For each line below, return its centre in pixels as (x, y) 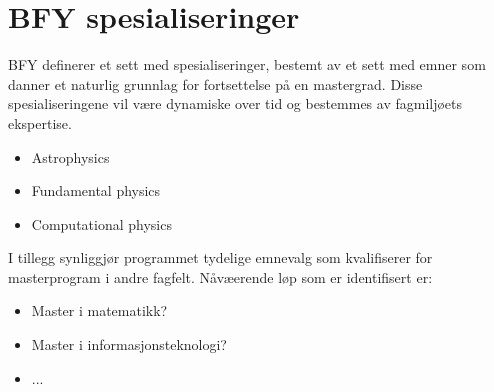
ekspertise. (40, 122)
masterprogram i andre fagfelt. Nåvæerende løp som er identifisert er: (220, 276)
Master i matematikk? (99, 310)
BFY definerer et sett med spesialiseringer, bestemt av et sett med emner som (247, 64)
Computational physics (101, 223)
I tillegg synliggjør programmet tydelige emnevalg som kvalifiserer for (220, 257)
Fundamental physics (96, 190)
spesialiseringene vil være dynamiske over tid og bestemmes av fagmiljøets (235, 103)
